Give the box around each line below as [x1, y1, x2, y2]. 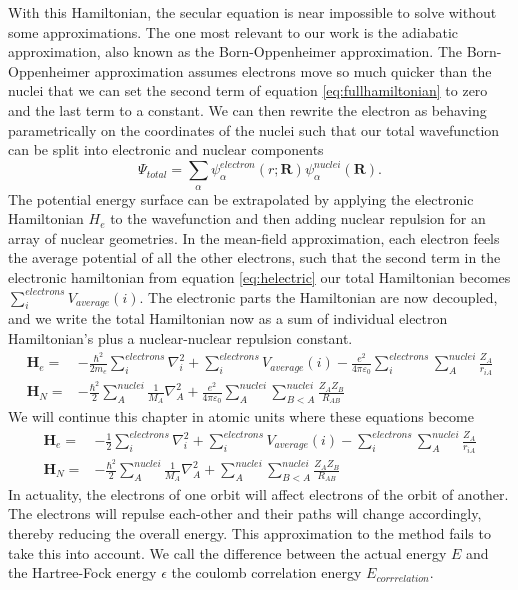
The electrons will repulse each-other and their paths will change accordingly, [8, 503, 482, 524]
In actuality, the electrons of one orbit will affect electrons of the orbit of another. [8, 483, 509, 504]
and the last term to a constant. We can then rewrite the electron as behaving [8, 99, 487, 120]
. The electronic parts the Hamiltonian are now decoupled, [139, 286, 498, 307]
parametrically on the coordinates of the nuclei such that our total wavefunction [8, 119, 500, 140]
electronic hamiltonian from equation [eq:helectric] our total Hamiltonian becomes [8, 267, 511, 288]
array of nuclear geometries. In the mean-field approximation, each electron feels [8, 227, 500, 248]
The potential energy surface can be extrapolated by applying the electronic [8, 188, 474, 209]
